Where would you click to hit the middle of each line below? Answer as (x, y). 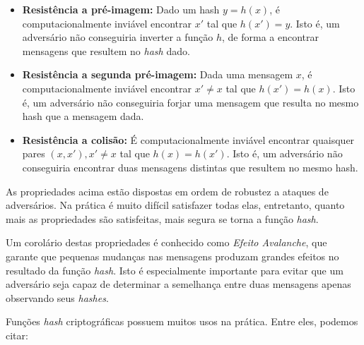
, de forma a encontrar (271, 37)
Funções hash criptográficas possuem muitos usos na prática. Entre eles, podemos (182, 321)
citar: (17, 335)
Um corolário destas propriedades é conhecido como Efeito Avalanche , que (166, 242)
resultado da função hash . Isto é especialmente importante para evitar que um (175, 270)
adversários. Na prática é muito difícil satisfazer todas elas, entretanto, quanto (175, 205)
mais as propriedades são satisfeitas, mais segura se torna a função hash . (162, 218)
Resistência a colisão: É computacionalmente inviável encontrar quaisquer (188, 139)
